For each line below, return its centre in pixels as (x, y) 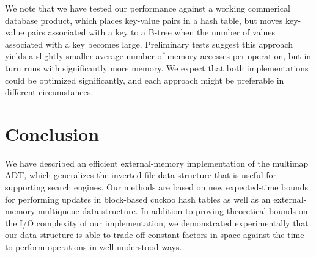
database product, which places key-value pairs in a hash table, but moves (144, 20)
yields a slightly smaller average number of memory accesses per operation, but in (158, 56)
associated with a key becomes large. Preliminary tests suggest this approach (149, 44)
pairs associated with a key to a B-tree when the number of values (151, 32)
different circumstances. (49, 92)
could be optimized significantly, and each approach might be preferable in (145, 80)
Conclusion (52, 133)
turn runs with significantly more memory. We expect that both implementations (157, 67)
